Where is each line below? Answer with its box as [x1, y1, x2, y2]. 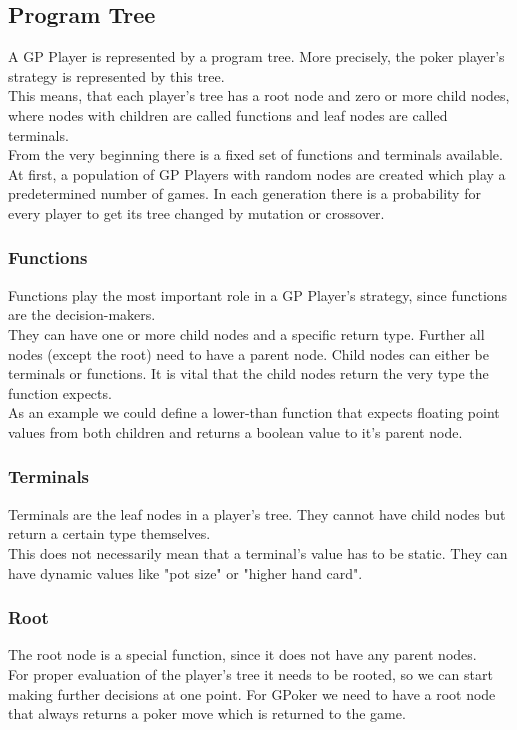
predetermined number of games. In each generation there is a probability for [8, 183, 481, 204]
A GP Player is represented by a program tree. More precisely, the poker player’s [8, 46, 505, 67]
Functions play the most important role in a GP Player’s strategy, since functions [8, 284, 508, 305]
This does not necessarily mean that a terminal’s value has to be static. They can [8, 542, 508, 563]
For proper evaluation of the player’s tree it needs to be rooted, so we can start [8, 663, 493, 684]
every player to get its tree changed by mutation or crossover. [8, 202, 385, 223]
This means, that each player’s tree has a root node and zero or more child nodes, [8, 85, 510, 106]
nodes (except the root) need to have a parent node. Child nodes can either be [8, 343, 489, 364]
